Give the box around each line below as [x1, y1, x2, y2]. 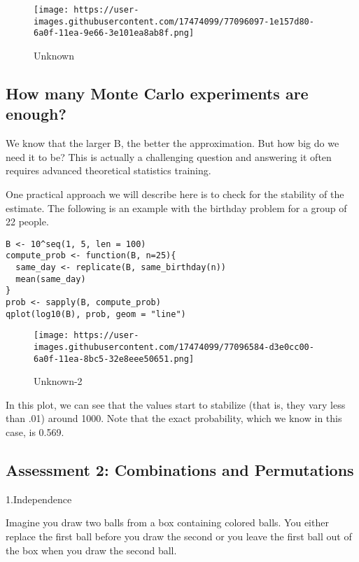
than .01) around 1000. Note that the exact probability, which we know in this [6, 411, 342, 426]
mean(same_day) [15, 274, 86, 284]
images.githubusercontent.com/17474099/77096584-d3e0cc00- [34, 342, 314, 352]
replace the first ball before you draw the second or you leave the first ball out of [6, 529, 352, 544]
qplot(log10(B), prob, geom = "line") [6, 309, 186, 319]
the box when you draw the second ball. [6, 542, 177, 557]
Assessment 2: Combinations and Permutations [6, 459, 354, 481]
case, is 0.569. [6, 425, 64, 440]
